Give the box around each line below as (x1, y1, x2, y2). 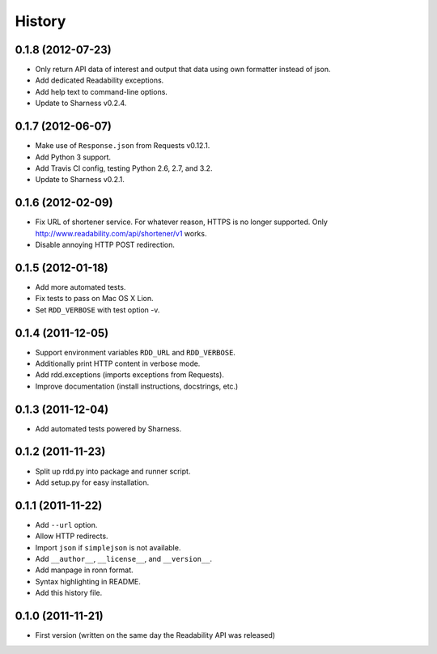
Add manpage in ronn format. (35, 565, 134, 575)
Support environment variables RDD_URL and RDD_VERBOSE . (35, 347, 236, 357)
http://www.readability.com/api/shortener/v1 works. (35, 228, 207, 238)
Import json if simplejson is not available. (35, 542, 181, 552)
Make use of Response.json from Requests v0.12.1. (35, 141, 210, 151)
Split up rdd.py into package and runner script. (35, 466, 191, 476)
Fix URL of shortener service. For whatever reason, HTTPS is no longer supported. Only (35, 217, 328, 227)
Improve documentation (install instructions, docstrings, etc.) (35, 381, 239, 391)
